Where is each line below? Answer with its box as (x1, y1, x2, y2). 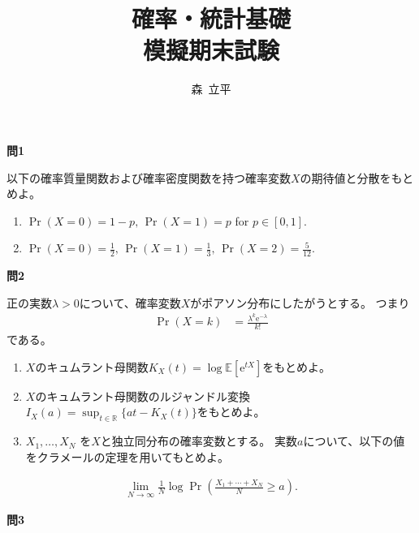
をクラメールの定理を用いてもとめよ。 (25, 448, 229, 465)
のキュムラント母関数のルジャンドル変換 (35, 387, 250, 404)
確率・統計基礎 (131, 2, 291, 35)
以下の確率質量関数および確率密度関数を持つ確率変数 (6, 169, 291, 186)
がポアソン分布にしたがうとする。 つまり (190, 294, 410, 311)
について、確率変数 (79, 294, 181, 311)
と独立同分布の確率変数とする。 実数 (100, 432, 298, 449)
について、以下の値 (303, 432, 405, 449)
